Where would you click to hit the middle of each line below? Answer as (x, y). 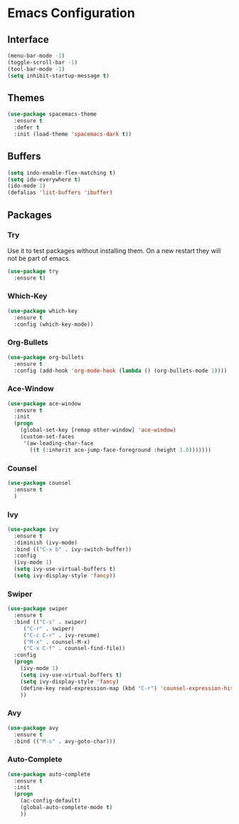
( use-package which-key (43, 311)
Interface (28, 40)
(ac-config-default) (51, 801)
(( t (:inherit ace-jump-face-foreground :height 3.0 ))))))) (121, 450)
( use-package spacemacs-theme (52, 114)
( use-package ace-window (44, 403)
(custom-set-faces (47, 437)
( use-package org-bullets (46, 357)
